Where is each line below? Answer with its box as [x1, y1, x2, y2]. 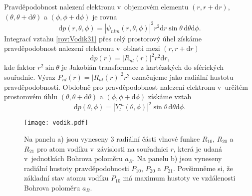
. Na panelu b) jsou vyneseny [133, 153, 222, 164]
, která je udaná [173, 143, 222, 154]
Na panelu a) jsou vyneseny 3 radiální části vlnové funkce [24, 133, 200, 144]
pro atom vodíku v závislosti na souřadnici [36, 143, 168, 154]
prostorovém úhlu [4, 91, 58, 102]
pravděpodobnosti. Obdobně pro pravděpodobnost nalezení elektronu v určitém [4, 81, 248, 92]
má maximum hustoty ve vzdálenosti [123, 173, 236, 183]
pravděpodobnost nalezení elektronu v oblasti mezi [4, 43, 160, 53]
